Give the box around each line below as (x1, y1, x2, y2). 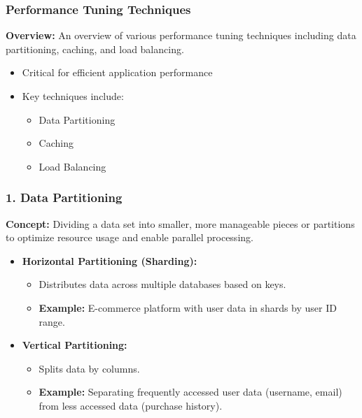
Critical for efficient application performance (22, 65, 213, 80)
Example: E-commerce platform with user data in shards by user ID (39, 300, 337, 315)
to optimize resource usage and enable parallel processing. (6, 230, 253, 245)
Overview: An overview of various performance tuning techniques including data (6, 28, 356, 43)
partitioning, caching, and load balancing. (6, 41, 184, 56)
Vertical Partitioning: (22, 338, 127, 352)
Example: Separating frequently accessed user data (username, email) (39, 384, 342, 399)
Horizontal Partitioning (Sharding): (22, 253, 197, 268)
